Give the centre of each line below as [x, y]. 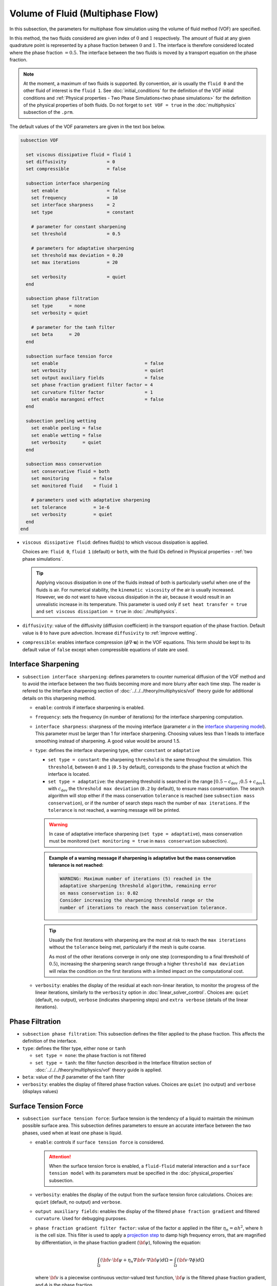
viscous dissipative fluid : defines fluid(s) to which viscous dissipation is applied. [115, 542]
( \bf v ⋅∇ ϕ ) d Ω [191, 1260]
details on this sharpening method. [59, 698]
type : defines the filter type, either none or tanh [74, 1048]
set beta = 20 [56, 335]
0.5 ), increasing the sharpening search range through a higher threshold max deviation [147, 964]
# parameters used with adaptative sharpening [91, 500]
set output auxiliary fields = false [97, 378]
